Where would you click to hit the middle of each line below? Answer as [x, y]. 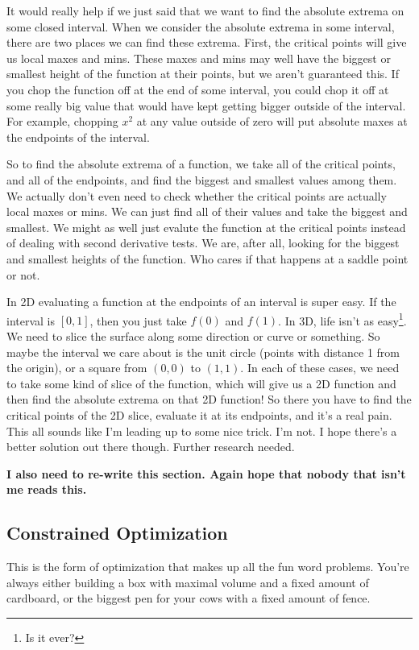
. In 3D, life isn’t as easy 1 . [342, 319]
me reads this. [47, 489]
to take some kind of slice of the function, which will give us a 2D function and [201, 383]
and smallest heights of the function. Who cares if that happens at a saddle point [207, 258]
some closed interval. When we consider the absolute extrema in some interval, [201, 26]
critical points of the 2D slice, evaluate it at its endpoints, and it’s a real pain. [199, 414]
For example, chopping [62, 121]
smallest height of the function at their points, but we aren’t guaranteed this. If [203, 74]
